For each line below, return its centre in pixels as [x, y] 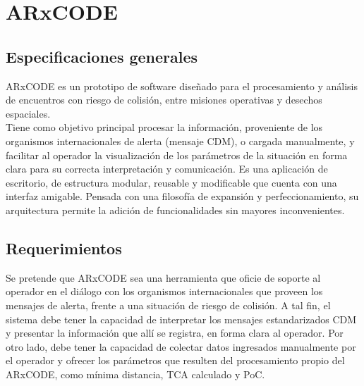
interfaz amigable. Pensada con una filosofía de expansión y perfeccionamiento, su [182, 196]
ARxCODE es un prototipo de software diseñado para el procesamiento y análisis [182, 86]
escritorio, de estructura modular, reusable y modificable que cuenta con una [171, 182]
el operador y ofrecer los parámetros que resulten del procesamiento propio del [175, 360]
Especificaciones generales [102, 56]
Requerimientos [64, 248]
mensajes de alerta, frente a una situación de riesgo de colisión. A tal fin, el [168, 305]
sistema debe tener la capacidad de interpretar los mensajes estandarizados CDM [181, 319]
